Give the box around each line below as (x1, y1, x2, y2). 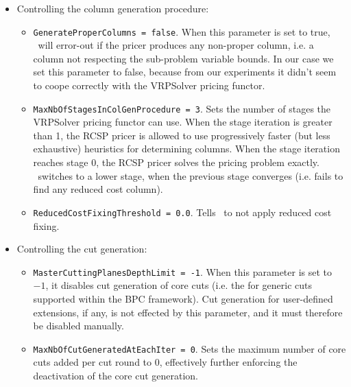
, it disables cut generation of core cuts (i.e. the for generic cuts (45, 278, 313, 292)
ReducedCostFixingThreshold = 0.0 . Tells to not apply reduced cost (33, 204, 332, 219)
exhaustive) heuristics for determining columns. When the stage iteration (33, 141, 340, 156)
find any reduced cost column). (33, 182, 163, 196)
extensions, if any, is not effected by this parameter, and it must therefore (33, 305, 343, 319)
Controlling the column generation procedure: (16, 1, 209, 15)
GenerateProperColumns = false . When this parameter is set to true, (33, 24, 330, 38)
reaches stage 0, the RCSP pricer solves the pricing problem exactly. (33, 155, 319, 169)
